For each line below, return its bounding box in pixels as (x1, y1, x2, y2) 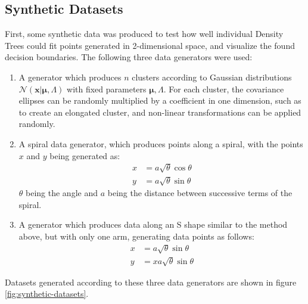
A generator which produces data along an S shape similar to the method (18, 218, 288, 231)
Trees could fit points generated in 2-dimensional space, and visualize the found (5, 39, 295, 51)
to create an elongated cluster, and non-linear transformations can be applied (18, 106, 301, 118)
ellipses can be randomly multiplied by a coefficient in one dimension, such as (18, 94, 301, 107)
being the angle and (26, 187, 98, 199)
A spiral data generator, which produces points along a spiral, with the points (18, 137, 303, 150)
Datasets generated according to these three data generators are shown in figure (5, 275, 297, 288)
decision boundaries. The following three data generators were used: (5, 51, 253, 63)
